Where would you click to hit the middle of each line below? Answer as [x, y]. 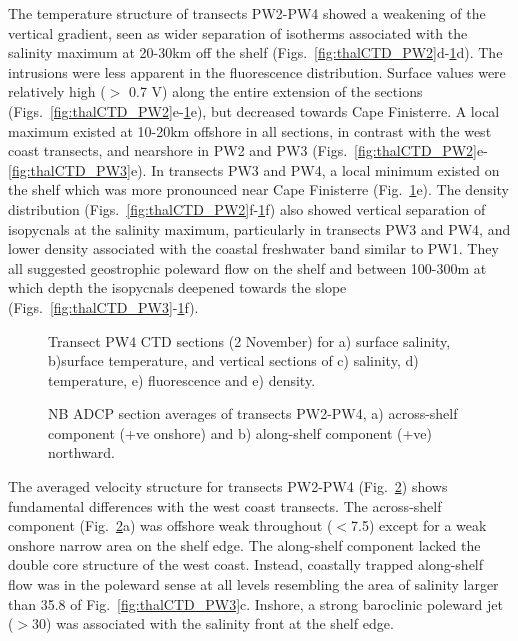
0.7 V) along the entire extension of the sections [275, 91]
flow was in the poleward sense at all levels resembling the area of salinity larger [253, 584]
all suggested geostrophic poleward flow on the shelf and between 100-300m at [247, 267]
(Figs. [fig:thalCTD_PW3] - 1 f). [103, 306]
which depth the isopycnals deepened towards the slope [177, 287]
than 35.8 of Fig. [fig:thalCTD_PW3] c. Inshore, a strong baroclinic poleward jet [255, 603]
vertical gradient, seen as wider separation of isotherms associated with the [238, 32]
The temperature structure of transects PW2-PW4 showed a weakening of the [247, 13]
